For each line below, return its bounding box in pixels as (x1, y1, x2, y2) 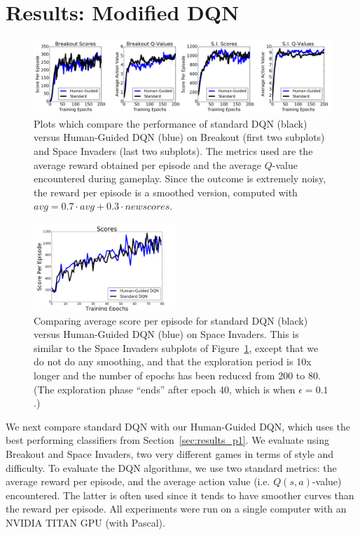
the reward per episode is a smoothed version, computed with (34, 184, 298, 199)
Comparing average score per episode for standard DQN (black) (34, 313, 308, 327)
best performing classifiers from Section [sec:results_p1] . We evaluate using (6, 433, 330, 447)
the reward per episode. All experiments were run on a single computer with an (6, 501, 347, 516)
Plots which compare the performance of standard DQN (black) (34, 116, 307, 130)
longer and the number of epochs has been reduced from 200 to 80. (34, 368, 321, 383)
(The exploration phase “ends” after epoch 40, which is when (34, 381, 296, 396)
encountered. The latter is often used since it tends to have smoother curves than (6, 487, 354, 502)
